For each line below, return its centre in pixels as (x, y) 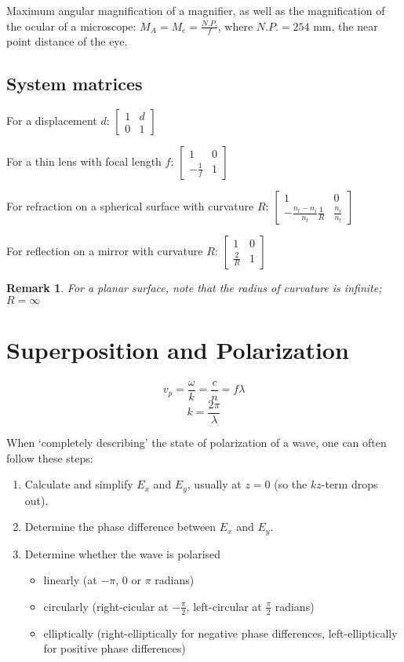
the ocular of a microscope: (71, 26)
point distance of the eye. (67, 41)
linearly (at (70, 580)
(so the (291, 484)
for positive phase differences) (115, 648)
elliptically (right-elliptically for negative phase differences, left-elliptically (220, 633)
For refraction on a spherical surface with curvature (130, 206)
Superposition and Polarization (178, 349)
